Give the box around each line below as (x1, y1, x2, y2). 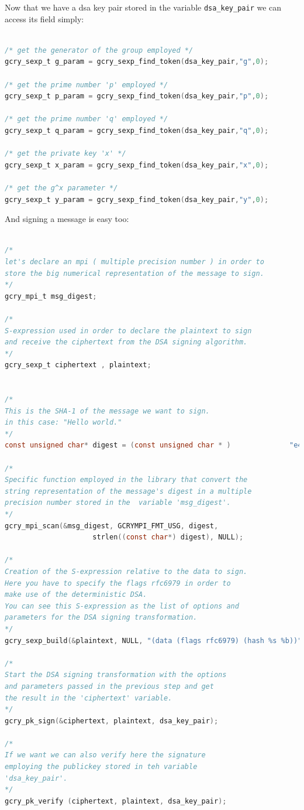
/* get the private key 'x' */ (5, 149, 126, 158)
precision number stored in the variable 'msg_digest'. (5, 498, 231, 507)
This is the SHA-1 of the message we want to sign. (5, 406, 210, 415)
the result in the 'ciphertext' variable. (5, 693, 172, 702)
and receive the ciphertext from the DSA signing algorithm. (5, 338, 248, 347)
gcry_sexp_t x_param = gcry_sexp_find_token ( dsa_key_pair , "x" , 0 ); (5, 160, 269, 169)
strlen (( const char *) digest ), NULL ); (92, 533, 244, 542)
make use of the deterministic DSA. (5, 590, 147, 599)
